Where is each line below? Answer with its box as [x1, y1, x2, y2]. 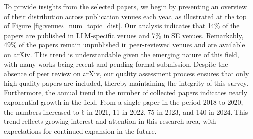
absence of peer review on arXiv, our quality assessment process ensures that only [4, 68, 249, 79]
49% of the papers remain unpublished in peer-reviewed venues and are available [4, 40, 245, 50]
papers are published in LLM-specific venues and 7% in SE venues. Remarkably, [4, 30, 244, 40]
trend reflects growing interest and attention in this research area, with [4, 116, 216, 126]
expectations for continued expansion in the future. [4, 125, 157, 136]
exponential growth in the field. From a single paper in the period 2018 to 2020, [4, 97, 243, 107]
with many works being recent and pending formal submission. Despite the [4, 59, 228, 69]
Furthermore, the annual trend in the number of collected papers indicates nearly [4, 87, 248, 98]
